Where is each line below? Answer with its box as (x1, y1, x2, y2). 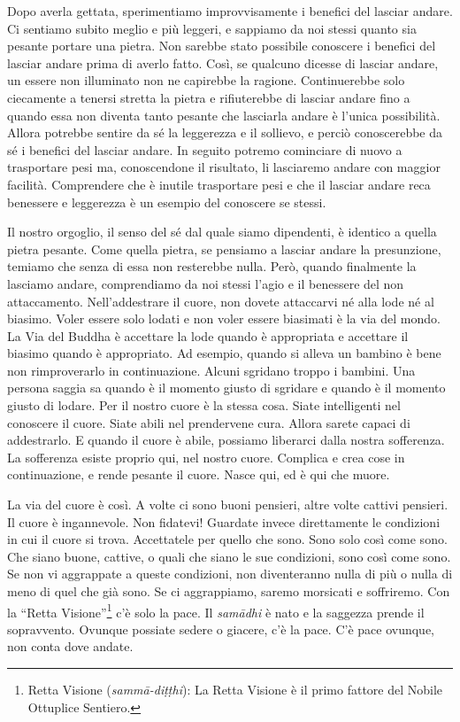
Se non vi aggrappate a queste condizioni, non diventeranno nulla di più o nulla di (7, 564, 453, 583)
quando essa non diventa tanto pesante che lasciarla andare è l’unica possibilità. (7, 105, 441, 124)
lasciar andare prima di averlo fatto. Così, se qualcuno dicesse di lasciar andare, (7, 53, 439, 72)
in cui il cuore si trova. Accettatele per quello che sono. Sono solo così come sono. (7, 530, 448, 548)
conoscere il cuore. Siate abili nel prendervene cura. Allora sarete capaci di (7, 413, 410, 431)
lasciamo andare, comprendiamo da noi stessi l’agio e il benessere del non (7, 274, 404, 292)
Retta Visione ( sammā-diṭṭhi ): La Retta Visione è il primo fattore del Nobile (27, 680, 443, 699)
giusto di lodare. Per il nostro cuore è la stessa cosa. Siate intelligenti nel (7, 396, 401, 415)
